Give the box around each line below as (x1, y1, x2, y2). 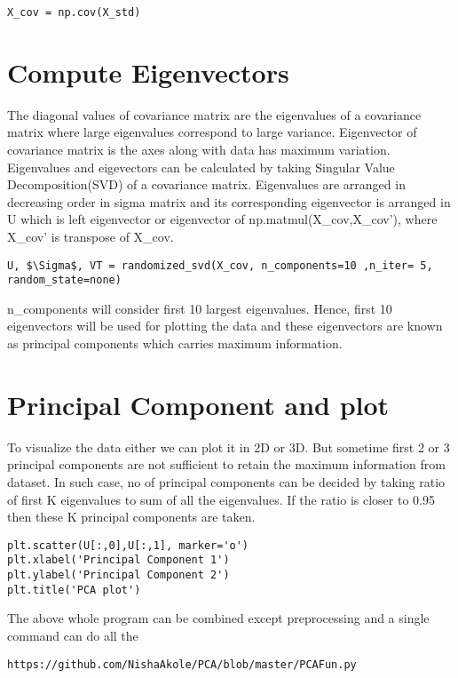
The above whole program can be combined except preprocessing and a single (7, 609, 430, 627)
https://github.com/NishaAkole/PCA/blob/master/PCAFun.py (7, 658, 357, 671)
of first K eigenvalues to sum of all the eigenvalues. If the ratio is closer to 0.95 (7, 490, 435, 508)
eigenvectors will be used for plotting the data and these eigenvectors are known (7, 316, 443, 335)
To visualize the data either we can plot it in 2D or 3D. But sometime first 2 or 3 (7, 437, 450, 456)
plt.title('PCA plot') (7, 583, 141, 596)
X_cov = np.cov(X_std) (7, 6, 141, 19)
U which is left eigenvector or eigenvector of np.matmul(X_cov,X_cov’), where (7, 210, 438, 228)
